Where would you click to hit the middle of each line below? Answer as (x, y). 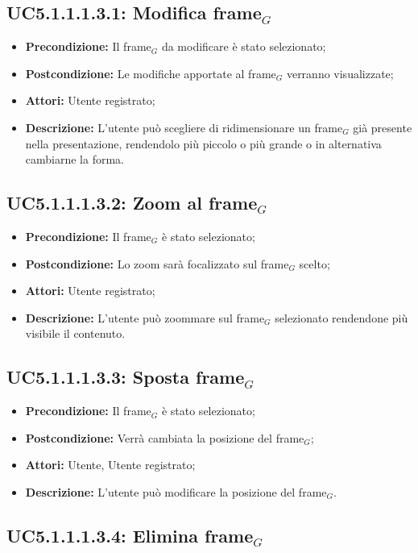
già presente (383, 127)
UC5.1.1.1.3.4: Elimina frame (130, 535)
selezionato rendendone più (341, 317)
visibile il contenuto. (75, 333)
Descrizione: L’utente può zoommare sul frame (145, 317)
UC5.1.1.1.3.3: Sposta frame (126, 377)
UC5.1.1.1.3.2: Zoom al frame (132, 203)
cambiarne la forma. (74, 159)
